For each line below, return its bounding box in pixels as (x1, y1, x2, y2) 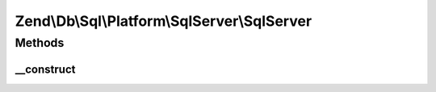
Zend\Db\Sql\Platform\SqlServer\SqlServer (15, 12, 312, 30)
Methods (15, 36, 65, 50)
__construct (15, 62, 76, 76)
